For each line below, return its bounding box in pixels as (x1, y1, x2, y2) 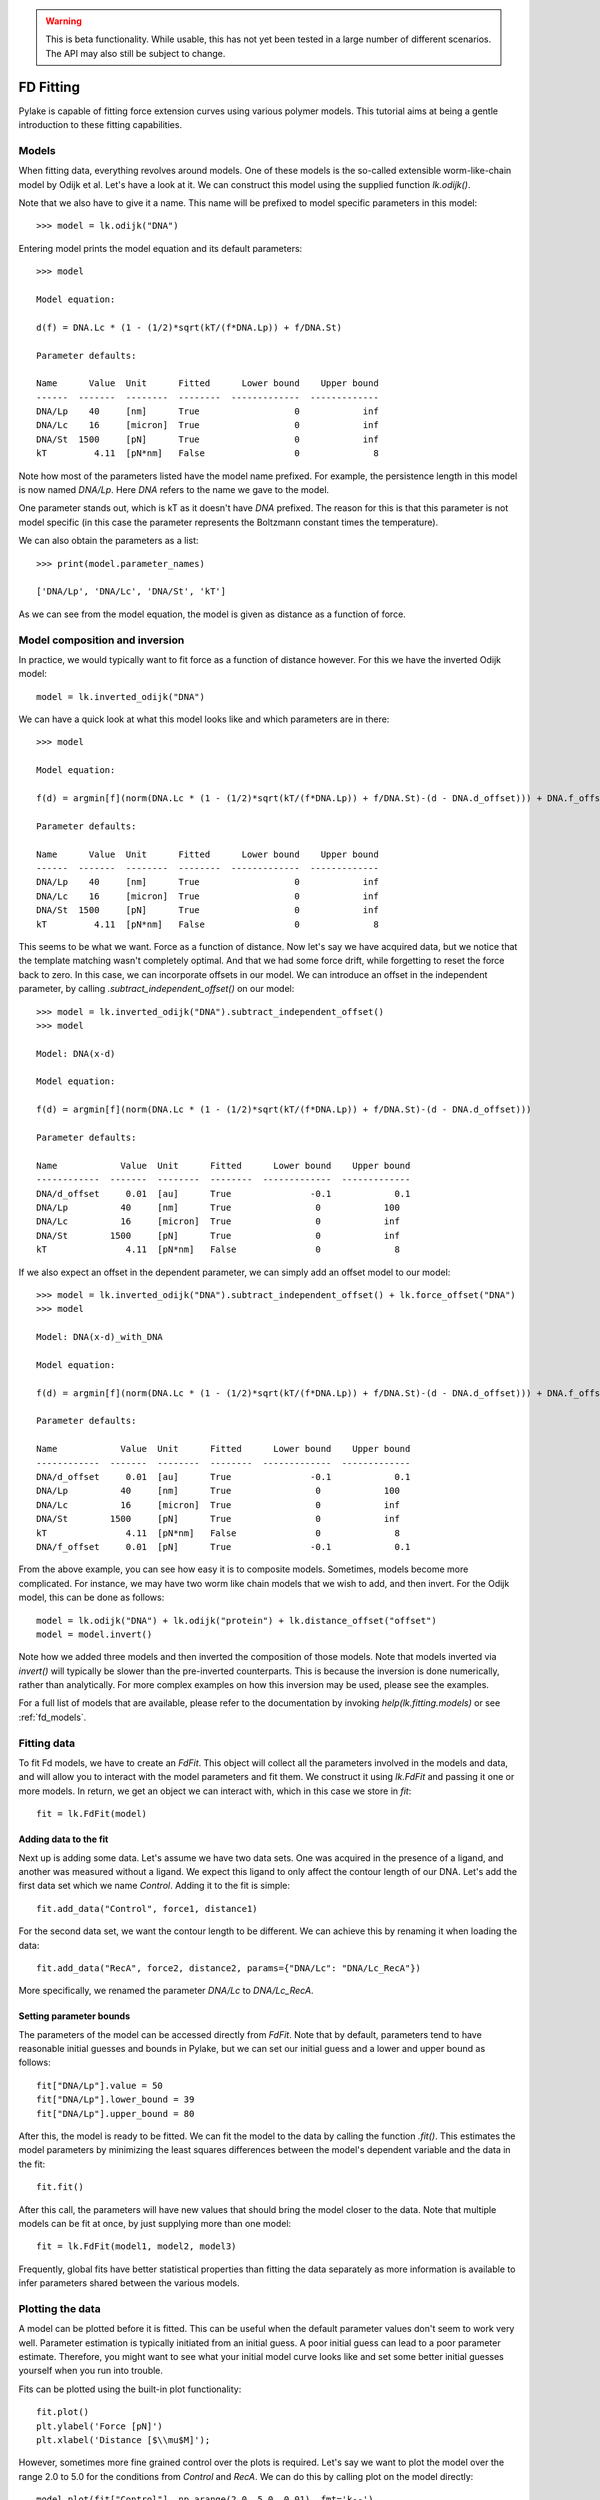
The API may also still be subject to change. (45, 47, 226, 59)
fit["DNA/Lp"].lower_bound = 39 (36, 2094, 195, 2105)
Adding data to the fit (18, 1833, 109, 1845)
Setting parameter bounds (18, 2010, 130, 2022)
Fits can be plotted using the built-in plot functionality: (18, 2383, 242, 2395)
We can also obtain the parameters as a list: (18, 535, 199, 547)
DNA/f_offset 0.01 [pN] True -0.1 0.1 (36, 1541, 411, 1552)
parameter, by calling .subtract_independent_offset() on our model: (18, 983, 295, 995)
